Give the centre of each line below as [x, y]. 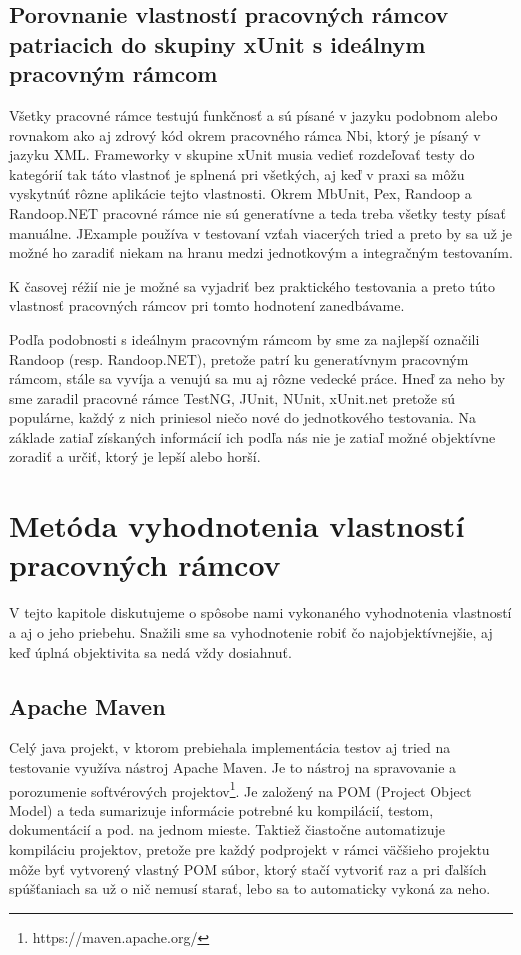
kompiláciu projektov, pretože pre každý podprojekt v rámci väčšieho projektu [249, 849]
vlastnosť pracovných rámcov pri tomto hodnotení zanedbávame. [207, 305]
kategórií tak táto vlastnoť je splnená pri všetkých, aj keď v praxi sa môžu [237, 173]
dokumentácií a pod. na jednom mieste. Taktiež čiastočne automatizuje [227, 829]
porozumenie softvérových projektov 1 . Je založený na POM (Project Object [240, 789]
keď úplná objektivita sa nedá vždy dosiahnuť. [150, 651]
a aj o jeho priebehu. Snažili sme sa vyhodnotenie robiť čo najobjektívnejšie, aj [251, 631]
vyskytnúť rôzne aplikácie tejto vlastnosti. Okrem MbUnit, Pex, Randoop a [240, 193]
